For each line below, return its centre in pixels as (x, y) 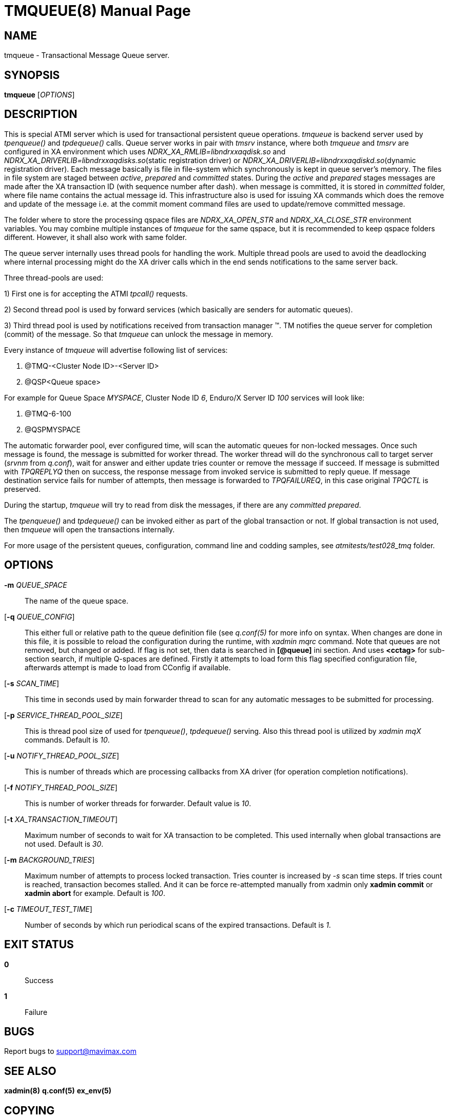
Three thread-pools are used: (54, 277)
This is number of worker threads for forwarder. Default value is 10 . (138, 803)
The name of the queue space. (76, 601)
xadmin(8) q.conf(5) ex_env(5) (58, 1091)
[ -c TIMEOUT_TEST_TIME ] (48, 909)
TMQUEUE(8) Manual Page (97, 11)
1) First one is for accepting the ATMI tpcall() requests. (96, 293)
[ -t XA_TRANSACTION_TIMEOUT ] (61, 819)
